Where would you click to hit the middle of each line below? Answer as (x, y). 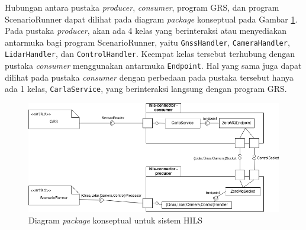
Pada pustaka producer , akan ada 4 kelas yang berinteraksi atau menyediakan (146, 31)
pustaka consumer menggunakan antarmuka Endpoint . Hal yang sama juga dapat (153, 66)
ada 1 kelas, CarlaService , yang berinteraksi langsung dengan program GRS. (146, 89)
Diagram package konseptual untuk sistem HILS (116, 220)
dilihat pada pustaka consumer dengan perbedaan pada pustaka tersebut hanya (149, 77)
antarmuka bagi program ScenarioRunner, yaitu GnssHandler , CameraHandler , (147, 42)
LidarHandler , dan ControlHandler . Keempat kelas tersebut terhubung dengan (150, 54)
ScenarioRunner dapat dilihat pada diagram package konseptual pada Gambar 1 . (151, 19)
